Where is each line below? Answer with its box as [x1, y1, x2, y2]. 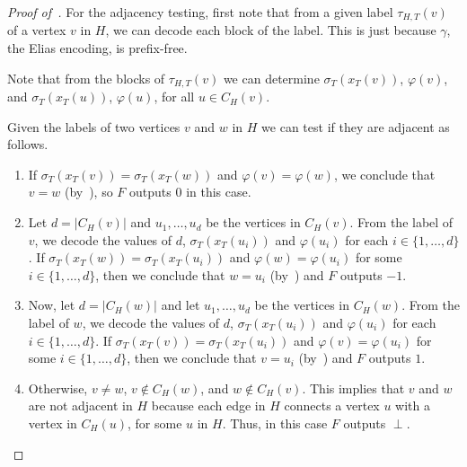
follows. [7, 135, 48, 154]
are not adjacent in [28, 396, 133, 415]
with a [395, 396, 431, 415]
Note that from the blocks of [7, 68, 165, 87]
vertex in [28, 414, 77, 432]
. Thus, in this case [222, 414, 328, 432]
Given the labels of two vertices [7, 117, 181, 136]
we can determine [223, 68, 320, 87]
